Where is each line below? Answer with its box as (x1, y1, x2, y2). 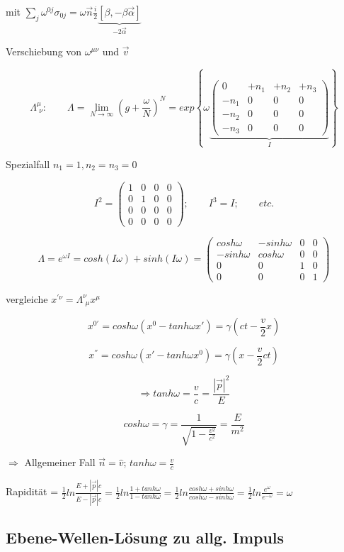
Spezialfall (6, 156, 50, 171)
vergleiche (6, 291, 48, 306)
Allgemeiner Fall (24, 455, 96, 470)
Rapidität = (6, 484, 59, 499)
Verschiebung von (6, 44, 82, 58)
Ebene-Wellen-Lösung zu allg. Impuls (6, 526, 285, 548)
